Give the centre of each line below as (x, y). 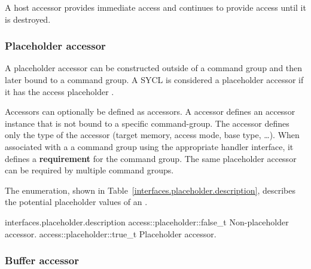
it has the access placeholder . (60, 91)
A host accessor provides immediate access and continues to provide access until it (155, 7)
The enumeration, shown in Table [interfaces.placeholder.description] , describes (150, 190)
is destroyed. (28, 19)
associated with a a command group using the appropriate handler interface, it (149, 146)
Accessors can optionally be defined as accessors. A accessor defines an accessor (150, 111)
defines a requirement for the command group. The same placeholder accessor (151, 158)
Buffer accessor (42, 260)
